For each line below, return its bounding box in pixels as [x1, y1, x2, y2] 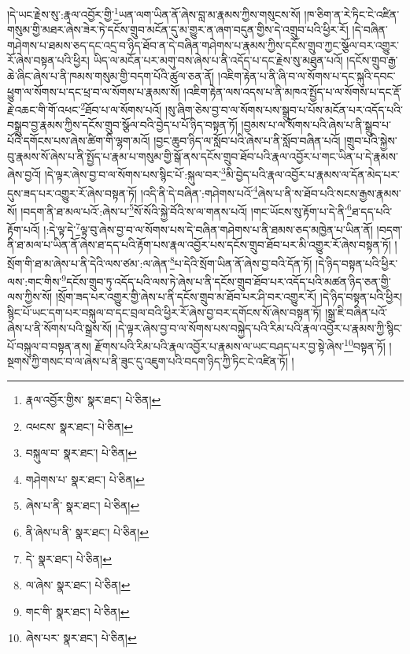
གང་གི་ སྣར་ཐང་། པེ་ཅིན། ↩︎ [25, 603, 130, 619]
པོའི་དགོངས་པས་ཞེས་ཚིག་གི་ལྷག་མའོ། [7, 132, 150, 149]
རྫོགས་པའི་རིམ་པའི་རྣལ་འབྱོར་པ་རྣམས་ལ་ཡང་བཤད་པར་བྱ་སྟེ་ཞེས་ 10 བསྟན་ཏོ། [94, 336, 386, 354]
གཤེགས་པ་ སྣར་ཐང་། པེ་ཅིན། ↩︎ [25, 470, 145, 487]
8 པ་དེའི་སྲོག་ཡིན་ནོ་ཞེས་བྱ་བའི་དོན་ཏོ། [169, 252, 312, 271]
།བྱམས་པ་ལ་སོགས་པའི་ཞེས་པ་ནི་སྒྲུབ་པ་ [241, 117, 391, 133]
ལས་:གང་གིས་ [7, 273, 62, 289]
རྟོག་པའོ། [7, 221, 40, 237]
